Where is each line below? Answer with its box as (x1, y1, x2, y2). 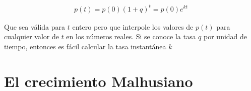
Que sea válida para (4, 21, 66, 32)
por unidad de (204, 31, 247, 42)
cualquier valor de (4, 31, 59, 42)
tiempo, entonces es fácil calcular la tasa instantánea (4, 41, 166, 51)
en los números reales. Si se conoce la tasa (66, 31, 196, 42)
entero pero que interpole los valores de (72, 21, 194, 32)
